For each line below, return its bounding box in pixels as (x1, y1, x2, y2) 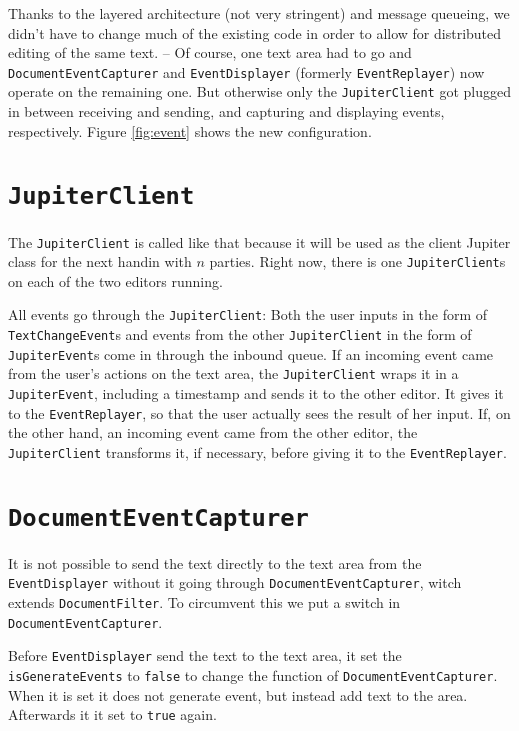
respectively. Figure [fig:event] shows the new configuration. (8, 120, 372, 141)
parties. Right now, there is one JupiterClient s (209, 251, 506, 272)
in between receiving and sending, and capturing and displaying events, (8, 101, 445, 122)
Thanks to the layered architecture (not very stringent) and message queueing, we (8, 3, 510, 23)
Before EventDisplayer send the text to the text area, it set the (8, 645, 402, 666)
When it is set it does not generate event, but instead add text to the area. (8, 684, 468, 705)
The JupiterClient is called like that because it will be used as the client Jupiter (8, 231, 511, 252)
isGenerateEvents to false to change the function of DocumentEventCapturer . (8, 665, 498, 686)
